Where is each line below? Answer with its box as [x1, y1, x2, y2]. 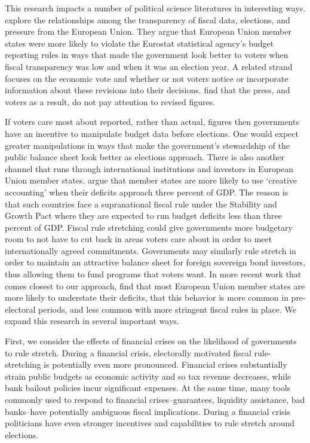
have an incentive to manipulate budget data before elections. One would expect [5, 127, 299, 139]
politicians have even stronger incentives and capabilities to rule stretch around [5, 417, 295, 429]
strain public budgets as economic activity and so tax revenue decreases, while [5, 369, 291, 382]
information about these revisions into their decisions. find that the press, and [5, 84, 290, 96]
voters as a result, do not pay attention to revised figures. [5, 95, 216, 108]
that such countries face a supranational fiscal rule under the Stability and [5, 197, 277, 210]
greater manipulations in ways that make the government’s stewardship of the [5, 139, 290, 151]
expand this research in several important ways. [5, 314, 179, 327]
